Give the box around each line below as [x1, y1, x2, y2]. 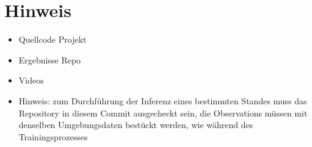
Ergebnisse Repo [18, 53, 81, 66]
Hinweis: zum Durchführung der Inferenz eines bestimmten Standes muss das [18, 94, 307, 107]
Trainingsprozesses [18, 130, 88, 143]
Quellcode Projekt [18, 33, 87, 46]
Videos [18, 74, 44, 87]
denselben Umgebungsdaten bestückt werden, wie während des [18, 118, 253, 131]
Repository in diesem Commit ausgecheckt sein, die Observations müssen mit [18, 106, 308, 119]
